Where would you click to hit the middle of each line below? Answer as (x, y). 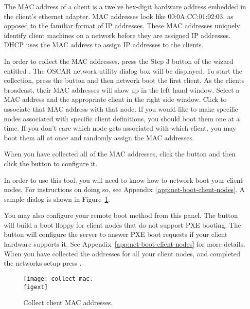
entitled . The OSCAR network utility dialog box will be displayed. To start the (123, 70)
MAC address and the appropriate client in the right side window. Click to (115, 99)
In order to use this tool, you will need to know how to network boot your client (124, 180)
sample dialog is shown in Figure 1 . (57, 199)
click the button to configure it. (51, 163)
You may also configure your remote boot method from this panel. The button (121, 215)
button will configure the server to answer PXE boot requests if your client (116, 234)
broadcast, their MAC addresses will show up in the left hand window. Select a (122, 89)
